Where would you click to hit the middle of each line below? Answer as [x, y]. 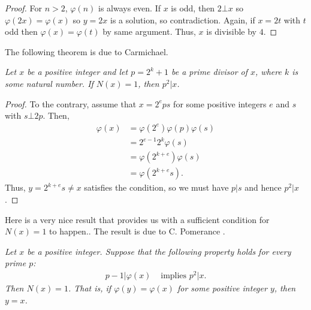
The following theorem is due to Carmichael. [87, 51]
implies [174, 276]
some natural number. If [49, 83]
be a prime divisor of [209, 72]
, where [268, 72]
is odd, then [193, 8]
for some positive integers [220, 103]
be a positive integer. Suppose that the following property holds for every [159, 251]
